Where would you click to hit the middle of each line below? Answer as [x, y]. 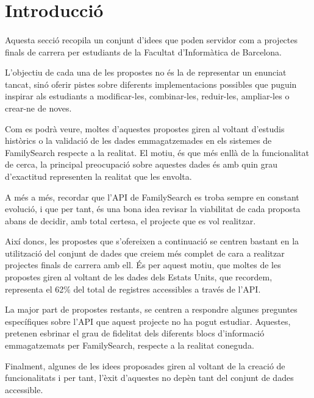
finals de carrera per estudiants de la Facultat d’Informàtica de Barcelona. [143, 52]
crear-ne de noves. [38, 108]
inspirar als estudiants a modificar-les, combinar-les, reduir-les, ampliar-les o [147, 96]
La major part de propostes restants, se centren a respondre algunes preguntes [151, 309]
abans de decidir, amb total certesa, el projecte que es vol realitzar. [130, 220]
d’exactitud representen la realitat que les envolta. [98, 176]
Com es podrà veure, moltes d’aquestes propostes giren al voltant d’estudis [145, 128]
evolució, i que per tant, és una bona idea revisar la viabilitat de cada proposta [153, 209]
